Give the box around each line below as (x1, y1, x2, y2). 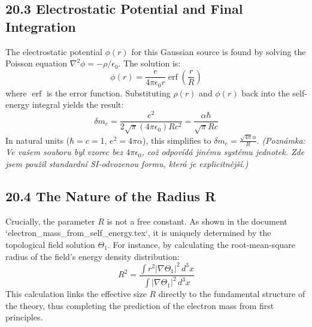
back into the (241, 86, 290, 99)
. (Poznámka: (256, 134, 305, 146)
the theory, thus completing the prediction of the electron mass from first (5, 299, 274, 311)
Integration (5, 17, 76, 35)
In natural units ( (5, 134, 70, 146)
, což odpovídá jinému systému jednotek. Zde (141, 146, 305, 158)
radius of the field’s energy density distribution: (5, 250, 180, 262)
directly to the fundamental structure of (158, 287, 305, 300)
